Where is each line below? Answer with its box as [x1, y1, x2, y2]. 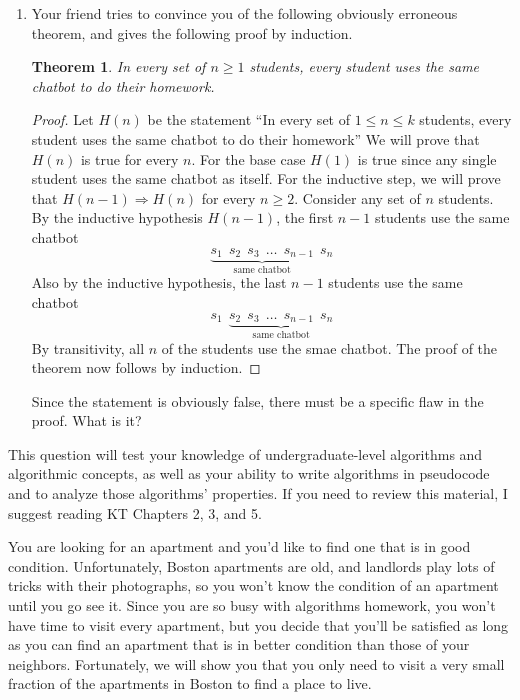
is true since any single [357, 148, 497, 169]
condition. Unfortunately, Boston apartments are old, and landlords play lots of [8, 555, 495, 576]
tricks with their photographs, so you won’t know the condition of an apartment [8, 575, 499, 596]
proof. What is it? [31, 410, 142, 431]
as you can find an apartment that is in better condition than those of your [8, 634, 470, 655]
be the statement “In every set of [147, 109, 350, 130]
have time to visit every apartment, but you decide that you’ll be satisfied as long [8, 614, 509, 635]
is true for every [80, 148, 179, 169]
